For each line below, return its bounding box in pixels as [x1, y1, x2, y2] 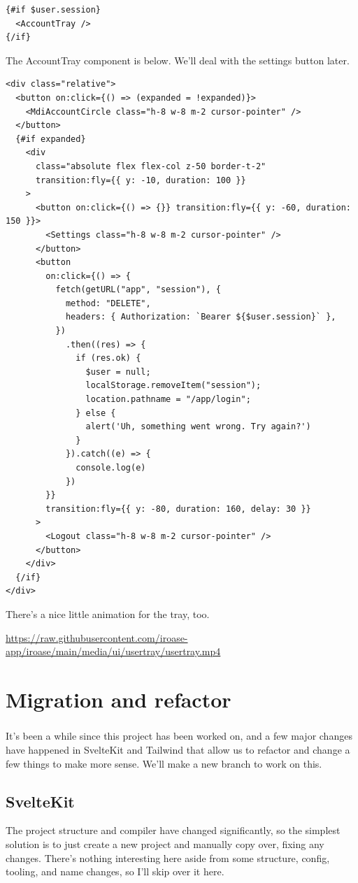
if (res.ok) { [76, 353, 141, 364]
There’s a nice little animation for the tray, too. [6, 606, 210, 621]
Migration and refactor [6, 684, 231, 713]
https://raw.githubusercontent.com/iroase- [6, 630, 188, 645]
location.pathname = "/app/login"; [85, 394, 251, 405]
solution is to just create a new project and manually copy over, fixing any [6, 837, 324, 852]
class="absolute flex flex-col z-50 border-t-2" [35, 161, 266, 171]
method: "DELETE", [65, 298, 151, 308]
